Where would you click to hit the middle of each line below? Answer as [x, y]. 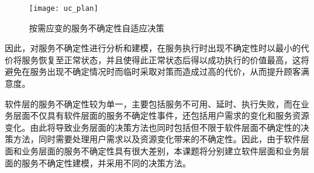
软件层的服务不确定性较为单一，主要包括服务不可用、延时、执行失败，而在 [153, 103]
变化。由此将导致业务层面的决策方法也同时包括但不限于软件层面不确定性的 [153, 127]
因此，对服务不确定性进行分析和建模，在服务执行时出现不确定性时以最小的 [153, 48]
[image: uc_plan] [64, 8]
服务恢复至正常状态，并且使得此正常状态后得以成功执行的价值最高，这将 [165, 59]
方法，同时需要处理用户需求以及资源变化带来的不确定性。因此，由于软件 [157, 139]
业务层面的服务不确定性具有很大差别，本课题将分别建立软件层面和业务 [161, 151]
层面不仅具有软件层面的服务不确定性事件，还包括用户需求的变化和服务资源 [161, 115]
